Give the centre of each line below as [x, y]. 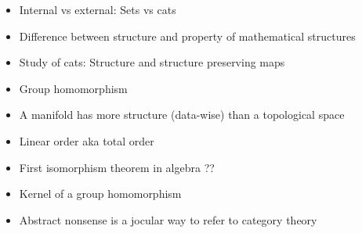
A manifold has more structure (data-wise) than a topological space [182, 115]
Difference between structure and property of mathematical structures [187, 36]
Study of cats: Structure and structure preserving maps [152, 62]
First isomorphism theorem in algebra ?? [117, 167]
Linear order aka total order [87, 140]
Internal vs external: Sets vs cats [98, 9]
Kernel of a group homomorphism [100, 194]
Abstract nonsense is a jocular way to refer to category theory [168, 219]
